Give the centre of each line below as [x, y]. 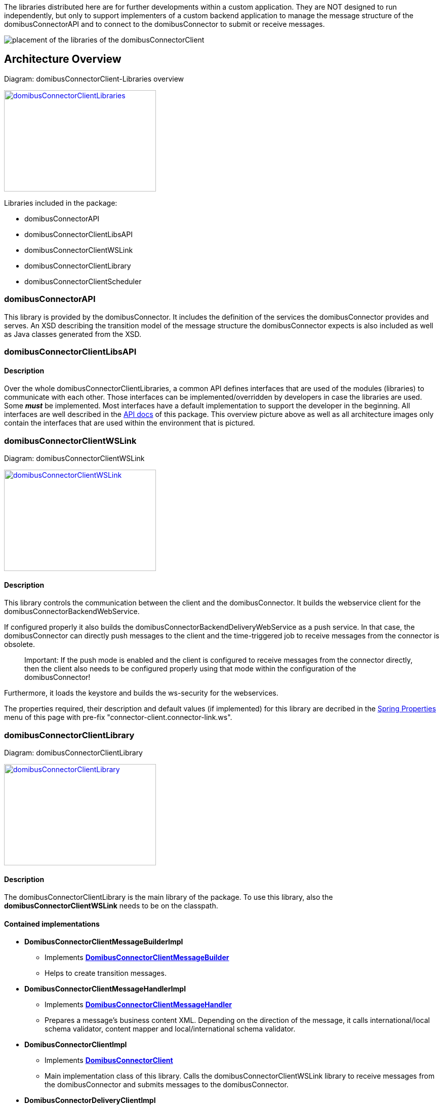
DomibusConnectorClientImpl [76, 1045]
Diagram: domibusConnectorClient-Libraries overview [94, 79]
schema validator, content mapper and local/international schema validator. [170, 1029]
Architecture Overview [63, 59]
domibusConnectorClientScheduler [83, 281]
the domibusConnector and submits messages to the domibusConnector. [167, 1085]
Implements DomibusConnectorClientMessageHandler [138, 1005]
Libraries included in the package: [61, 203]
